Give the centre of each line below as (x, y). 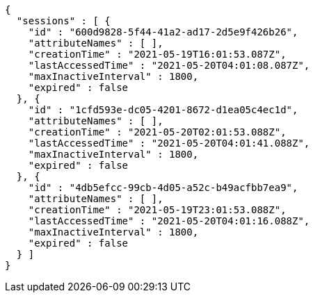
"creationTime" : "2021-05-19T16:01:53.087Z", (157, 54)
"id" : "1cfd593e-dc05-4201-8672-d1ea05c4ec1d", (163, 110)
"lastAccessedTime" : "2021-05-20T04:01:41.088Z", (169, 143)
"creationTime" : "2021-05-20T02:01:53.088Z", (157, 132)
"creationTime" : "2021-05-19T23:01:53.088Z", (157, 210)
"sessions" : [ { (63, 21)
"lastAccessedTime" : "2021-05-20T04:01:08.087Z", (169, 65)
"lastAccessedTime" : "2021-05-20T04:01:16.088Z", (169, 221)
